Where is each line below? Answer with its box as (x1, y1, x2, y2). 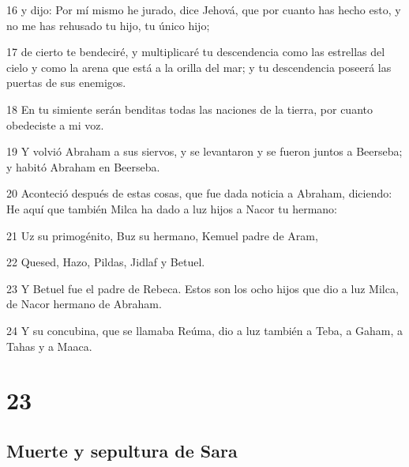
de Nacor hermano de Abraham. (6, 296, 162, 312)
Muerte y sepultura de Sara (6, 438, 238, 462)
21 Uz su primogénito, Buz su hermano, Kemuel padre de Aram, (6, 227, 318, 243)
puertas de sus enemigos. (6, 74, 126, 91)
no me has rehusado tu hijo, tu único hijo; (6, 17, 210, 33)
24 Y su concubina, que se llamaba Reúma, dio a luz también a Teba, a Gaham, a (6, 322, 403, 338)
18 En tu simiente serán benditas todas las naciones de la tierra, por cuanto (6, 100, 373, 117)
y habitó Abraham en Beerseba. (6, 158, 160, 175)
